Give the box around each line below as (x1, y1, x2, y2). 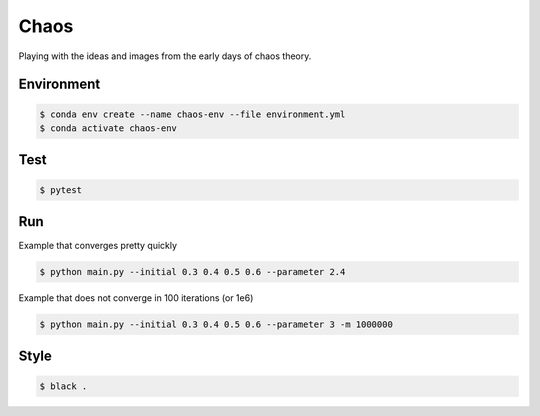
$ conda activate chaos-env (39, 122, 177, 134)
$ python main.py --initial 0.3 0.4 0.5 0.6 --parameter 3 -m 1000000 (39, 318, 394, 330)
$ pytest (39, 184, 83, 195)
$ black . (39, 380, 88, 392)
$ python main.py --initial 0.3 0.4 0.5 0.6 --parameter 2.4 (39, 266, 346, 278)
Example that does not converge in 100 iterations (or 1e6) (18, 292, 254, 304)
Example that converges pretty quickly (18, 240, 178, 252)
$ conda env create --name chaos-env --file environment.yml (39, 108, 346, 120)
